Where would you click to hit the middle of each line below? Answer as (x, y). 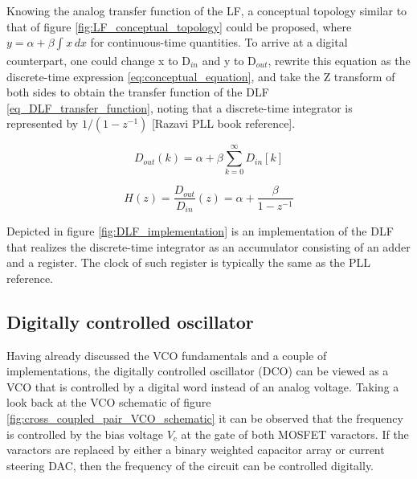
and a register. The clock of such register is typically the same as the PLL (189, 262)
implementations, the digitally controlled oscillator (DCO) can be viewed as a (198, 371)
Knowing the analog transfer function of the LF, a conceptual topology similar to (207, 10)
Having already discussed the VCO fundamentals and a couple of (167, 355)
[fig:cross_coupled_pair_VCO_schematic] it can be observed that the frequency (205, 418)
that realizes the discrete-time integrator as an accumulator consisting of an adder (208, 246)
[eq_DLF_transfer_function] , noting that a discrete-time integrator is (180, 107)
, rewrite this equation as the (339, 60)
